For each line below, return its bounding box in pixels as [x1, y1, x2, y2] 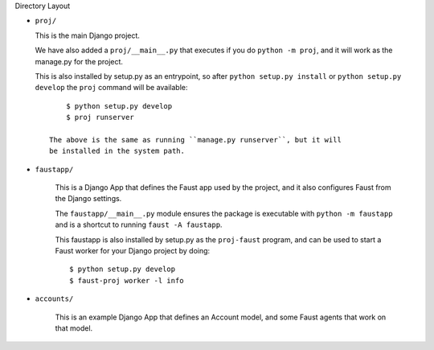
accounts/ [35, 294, 74, 303]
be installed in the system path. [49, 146, 185, 156]
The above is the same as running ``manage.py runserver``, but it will [49, 135, 342, 144]
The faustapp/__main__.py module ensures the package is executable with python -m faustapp [55, 208, 393, 218]
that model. [55, 323, 93, 333]
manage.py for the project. [35, 56, 124, 66]
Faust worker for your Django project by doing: [55, 246, 211, 256]
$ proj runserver [65, 113, 134, 122]
